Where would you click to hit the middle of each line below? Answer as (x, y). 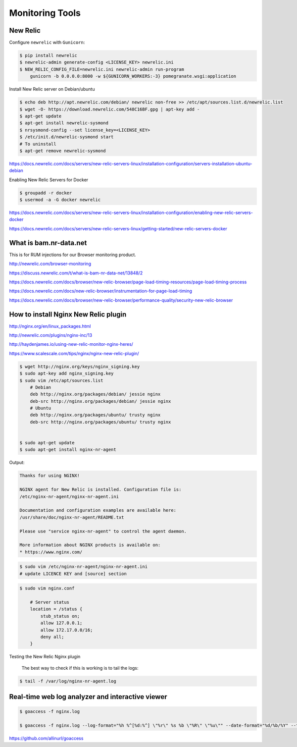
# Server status (49, 602)
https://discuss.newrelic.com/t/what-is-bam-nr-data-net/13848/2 (76, 273)
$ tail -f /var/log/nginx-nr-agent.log (68, 681)
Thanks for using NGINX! (50, 476)
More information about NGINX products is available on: (90, 545)
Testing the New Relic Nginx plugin (45, 657)
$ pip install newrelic (49, 55)
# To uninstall (38, 144)
